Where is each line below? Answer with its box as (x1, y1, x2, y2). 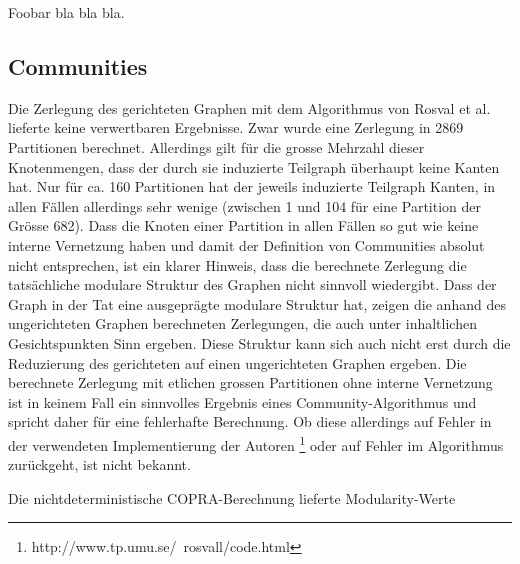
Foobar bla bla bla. (8, 2, 125, 22)
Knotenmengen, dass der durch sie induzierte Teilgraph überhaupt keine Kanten (8, 156, 500, 177)
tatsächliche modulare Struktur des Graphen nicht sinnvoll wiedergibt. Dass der (8, 274, 497, 295)
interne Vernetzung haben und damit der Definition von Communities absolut (8, 234, 485, 255)
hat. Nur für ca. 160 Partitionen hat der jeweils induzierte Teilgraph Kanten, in (8, 176, 496, 197)
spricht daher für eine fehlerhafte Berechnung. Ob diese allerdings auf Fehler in (8, 411, 492, 432)
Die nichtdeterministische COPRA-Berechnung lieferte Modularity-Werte (8, 487, 456, 508)
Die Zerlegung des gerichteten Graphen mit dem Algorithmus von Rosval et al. (8, 97, 491, 118)
